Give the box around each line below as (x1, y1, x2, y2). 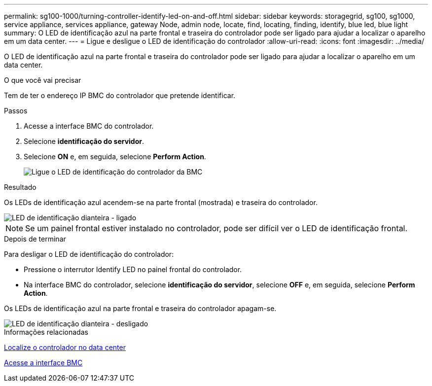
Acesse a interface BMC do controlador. (24, 122, 154, 130)
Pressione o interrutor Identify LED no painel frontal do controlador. (24, 265, 242, 274)
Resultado (4, 183, 36, 191)
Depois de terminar (4, 235, 66, 243)
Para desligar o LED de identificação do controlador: (4, 250, 174, 258)
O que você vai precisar (4, 76, 81, 84)
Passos (4, 106, 28, 115)
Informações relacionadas (4, 328, 88, 336)
